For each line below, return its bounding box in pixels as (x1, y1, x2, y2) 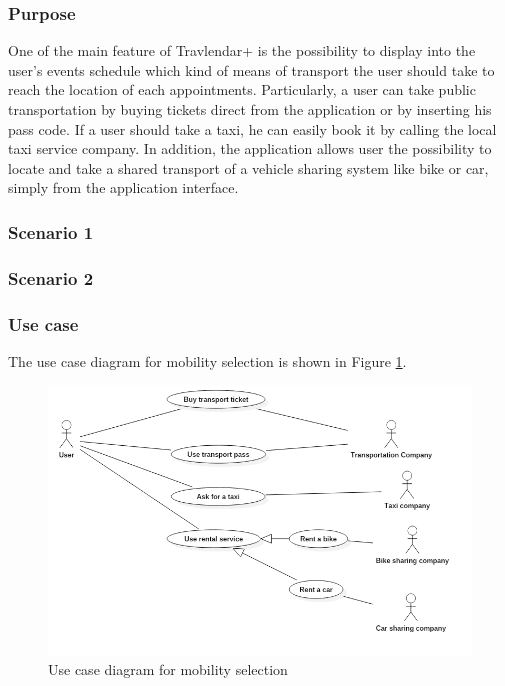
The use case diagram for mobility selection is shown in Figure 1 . (8, 350, 407, 371)
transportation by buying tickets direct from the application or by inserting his (8, 99, 492, 119)
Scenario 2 (8, 265, 94, 290)
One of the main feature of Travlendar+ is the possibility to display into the (8, 40, 476, 61)
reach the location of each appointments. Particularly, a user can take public (8, 79, 476, 100)
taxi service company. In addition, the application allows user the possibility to (8, 138, 492, 159)
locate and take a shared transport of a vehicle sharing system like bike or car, (8, 157, 489, 178)
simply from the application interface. (8, 177, 239, 198)
